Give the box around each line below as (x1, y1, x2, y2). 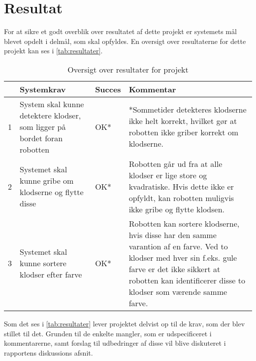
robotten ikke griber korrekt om (128, 126, 239, 138)
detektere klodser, (20, 109, 81, 121)
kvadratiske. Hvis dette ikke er (128, 180, 234, 192)
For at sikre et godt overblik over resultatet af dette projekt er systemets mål (4, 26, 237, 37)
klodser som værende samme (128, 285, 227, 297)
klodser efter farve (20, 269, 82, 281)
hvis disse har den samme (128, 229, 217, 241)
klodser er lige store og (128, 169, 207, 181)
